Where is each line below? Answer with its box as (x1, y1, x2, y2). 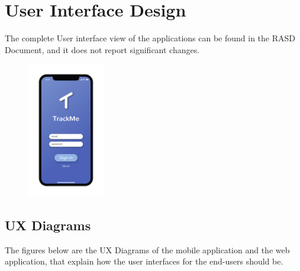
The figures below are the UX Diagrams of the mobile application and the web (5, 243, 290, 256)
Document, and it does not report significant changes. (5, 43, 200, 55)
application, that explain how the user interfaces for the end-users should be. (5, 255, 283, 267)
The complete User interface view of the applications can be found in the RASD (5, 32, 295, 44)
